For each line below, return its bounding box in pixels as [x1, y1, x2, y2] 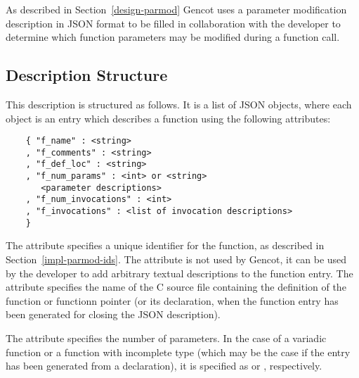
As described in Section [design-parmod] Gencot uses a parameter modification [6, 2, 347, 16]
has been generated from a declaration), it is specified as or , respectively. [6, 358, 322, 373]
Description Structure [6, 64, 168, 86]
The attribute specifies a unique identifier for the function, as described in [6, 238, 325, 253]
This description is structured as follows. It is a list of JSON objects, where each [6, 96, 352, 111]
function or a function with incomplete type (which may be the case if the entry [6, 344, 351, 359]
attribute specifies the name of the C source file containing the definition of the [6, 279, 346, 294]
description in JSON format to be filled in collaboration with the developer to [6, 15, 341, 30]
